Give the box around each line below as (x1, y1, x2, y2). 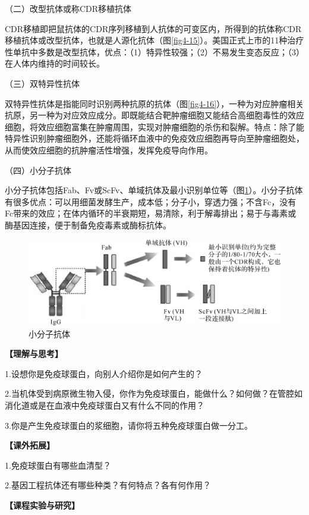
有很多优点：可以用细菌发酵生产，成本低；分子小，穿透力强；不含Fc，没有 (5, 195, 297, 208)
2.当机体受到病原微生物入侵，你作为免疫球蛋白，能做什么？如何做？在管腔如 (5, 387, 302, 400)
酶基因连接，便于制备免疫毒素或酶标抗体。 (5, 218, 171, 231)
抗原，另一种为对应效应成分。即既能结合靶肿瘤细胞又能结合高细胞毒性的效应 (5, 109, 304, 121)
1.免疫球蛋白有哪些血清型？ (5, 459, 111, 471)
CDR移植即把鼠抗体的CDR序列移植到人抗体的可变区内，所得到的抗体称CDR (5, 22, 302, 34)
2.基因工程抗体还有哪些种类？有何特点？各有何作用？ (5, 479, 211, 491)
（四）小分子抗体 (5, 164, 71, 176)
